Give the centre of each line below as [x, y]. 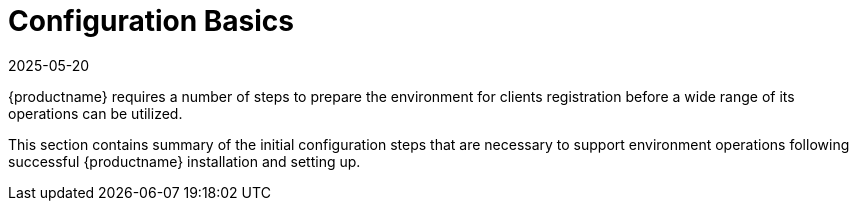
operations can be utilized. [95, 113]
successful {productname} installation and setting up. [184, 161]
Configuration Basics [151, 21]
